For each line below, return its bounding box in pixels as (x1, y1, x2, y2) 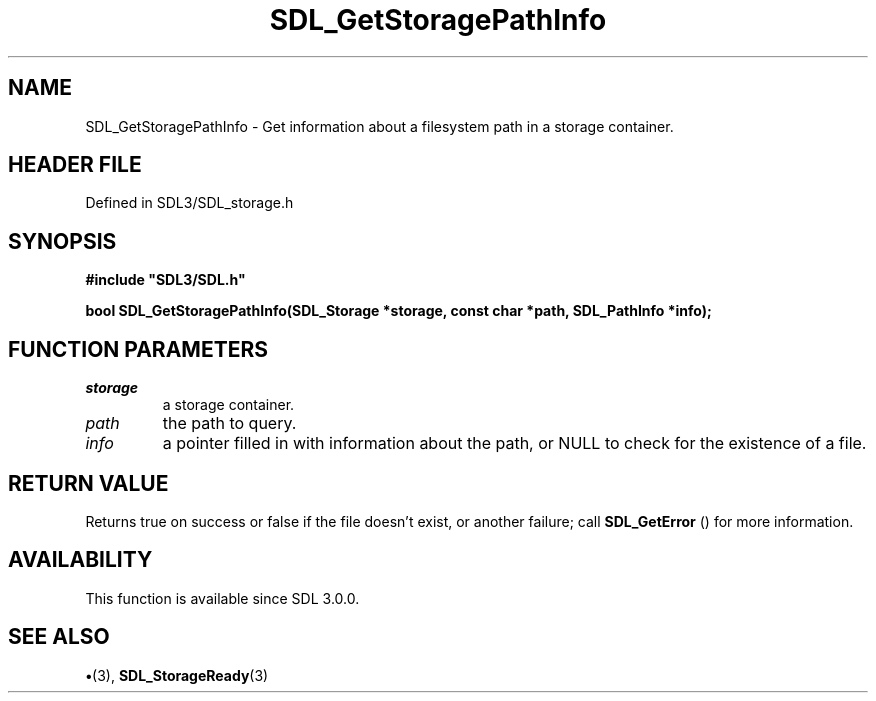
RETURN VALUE (8, 470, 169, 496)
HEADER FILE (8, 152, 142, 178)
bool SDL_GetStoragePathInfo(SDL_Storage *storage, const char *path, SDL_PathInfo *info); (85, 302, 712, 320)
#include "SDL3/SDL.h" (85, 271, 246, 289)
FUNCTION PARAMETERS (8, 336, 268, 362)
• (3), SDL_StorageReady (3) (85, 666, 269, 684)
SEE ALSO (8, 624, 110, 650)
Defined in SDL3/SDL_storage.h (85, 194, 294, 212)
